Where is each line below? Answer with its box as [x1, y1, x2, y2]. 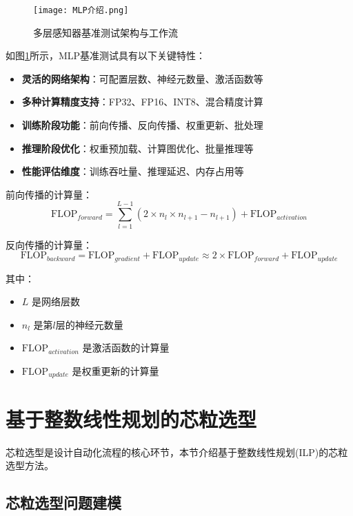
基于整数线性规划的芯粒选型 [6, 404, 257, 433]
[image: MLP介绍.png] [33, 6, 129, 15]
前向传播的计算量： [6, 187, 92, 201]
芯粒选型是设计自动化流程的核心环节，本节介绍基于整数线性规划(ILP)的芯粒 [6, 444, 348, 459]
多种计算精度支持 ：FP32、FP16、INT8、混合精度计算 [21, 94, 263, 109]
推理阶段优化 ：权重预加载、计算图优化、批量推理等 [21, 141, 254, 155]
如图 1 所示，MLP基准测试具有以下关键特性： [6, 48, 206, 63]
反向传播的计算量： [6, 237, 92, 251]
